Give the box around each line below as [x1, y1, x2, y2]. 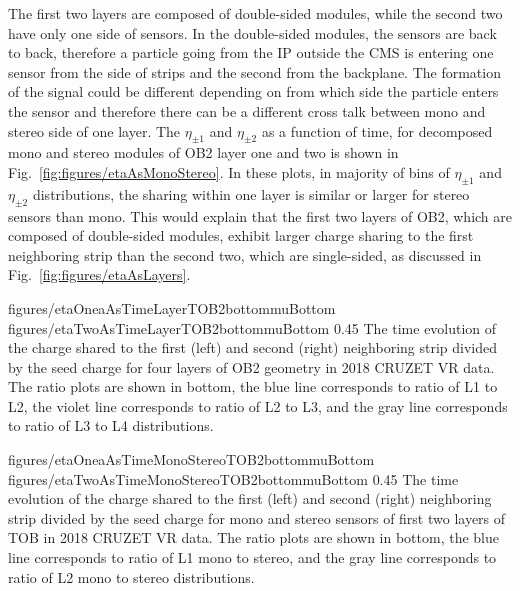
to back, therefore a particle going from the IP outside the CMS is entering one [8, 42, 494, 63]
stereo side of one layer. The [8, 120, 181, 141]
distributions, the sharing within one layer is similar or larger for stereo [32, 183, 470, 204]
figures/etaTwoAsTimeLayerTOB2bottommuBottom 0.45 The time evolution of [8, 317, 497, 338]
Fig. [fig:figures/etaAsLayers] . [8, 264, 191, 285]
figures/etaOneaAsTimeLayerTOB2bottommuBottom [8, 297, 336, 318]
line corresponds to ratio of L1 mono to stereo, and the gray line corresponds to [8, 547, 497, 568]
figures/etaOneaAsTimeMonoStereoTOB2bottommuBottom [8, 449, 375, 470]
